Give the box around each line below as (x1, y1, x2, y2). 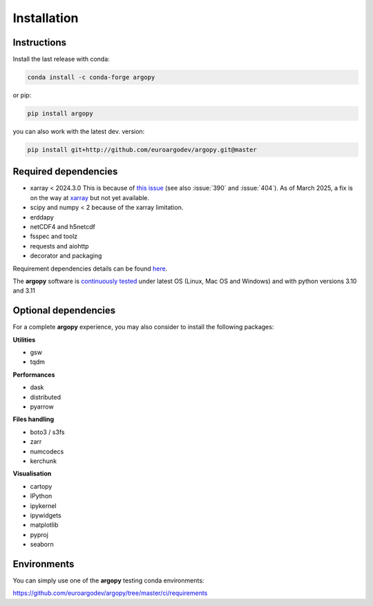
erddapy (30, 213, 55, 221)
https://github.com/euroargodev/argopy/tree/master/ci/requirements (12, 589, 208, 597)
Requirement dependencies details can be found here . (12, 264, 168, 273)
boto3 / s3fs (30, 428, 65, 436)
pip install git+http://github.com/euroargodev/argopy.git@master (27, 146, 257, 153)
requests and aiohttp (30, 242, 89, 250)
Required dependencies (12, 166, 118, 177)
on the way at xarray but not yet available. (30, 193, 150, 202)
